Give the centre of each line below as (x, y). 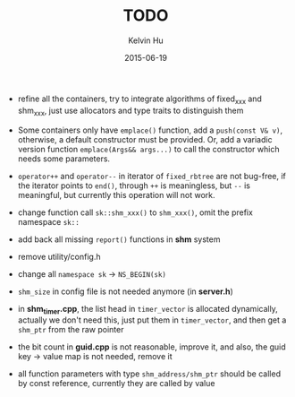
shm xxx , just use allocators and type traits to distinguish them (131, 111)
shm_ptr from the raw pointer (71, 330)
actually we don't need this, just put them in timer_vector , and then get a (152, 320)
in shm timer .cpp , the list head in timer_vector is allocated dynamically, (148, 310)
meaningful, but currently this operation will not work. (116, 194)
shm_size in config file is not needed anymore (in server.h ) (126, 291)
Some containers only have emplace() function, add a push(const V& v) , (150, 130)
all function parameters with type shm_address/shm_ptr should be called (149, 374)
